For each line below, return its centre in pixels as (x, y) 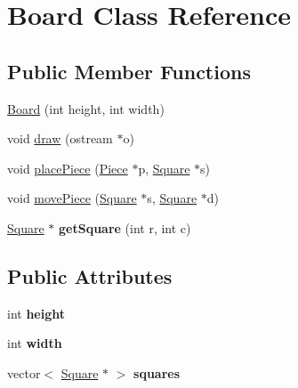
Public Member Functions (129, 71)
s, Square (172, 198)
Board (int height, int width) (86, 108)
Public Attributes (90, 275)
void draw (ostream (60, 138)
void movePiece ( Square (72, 198)
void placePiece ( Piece (68, 168)
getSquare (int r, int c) (125, 227)
